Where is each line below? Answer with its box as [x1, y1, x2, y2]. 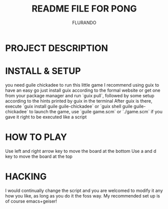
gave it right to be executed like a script [5, 114, 87, 120]
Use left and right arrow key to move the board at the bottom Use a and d [5, 148, 156, 154]
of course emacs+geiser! [5, 198, 57, 204]
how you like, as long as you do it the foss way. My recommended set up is [5, 192, 160, 198]
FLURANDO [72, 20, 97, 26]
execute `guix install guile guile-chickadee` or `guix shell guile [5, 103, 133, 109]
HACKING [5, 171, 47, 182]
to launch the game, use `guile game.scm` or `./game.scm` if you [29, 108, 163, 114]
